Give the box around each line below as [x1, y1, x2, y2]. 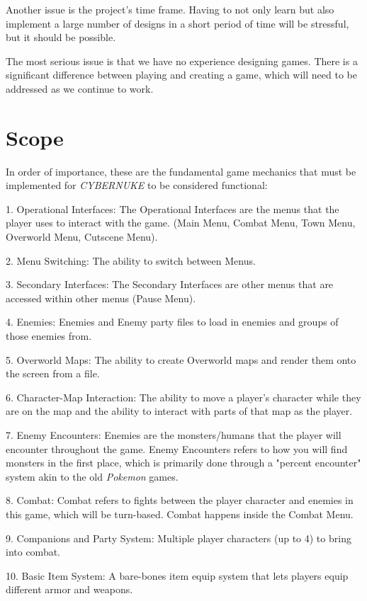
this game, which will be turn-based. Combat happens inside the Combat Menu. [6, 506, 354, 521]
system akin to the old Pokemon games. [6, 469, 179, 483]
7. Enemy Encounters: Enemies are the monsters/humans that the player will [6, 428, 341, 442]
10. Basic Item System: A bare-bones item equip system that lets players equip [6, 568, 349, 583]
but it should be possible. [6, 30, 116, 45]
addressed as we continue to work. [6, 81, 154, 96]
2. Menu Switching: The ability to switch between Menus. [6, 253, 256, 268]
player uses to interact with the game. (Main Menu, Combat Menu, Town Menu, [6, 215, 356, 230]
